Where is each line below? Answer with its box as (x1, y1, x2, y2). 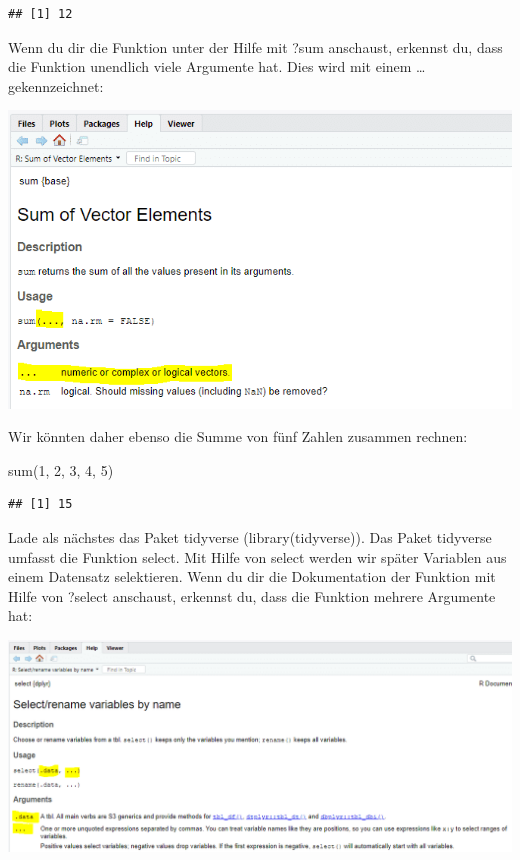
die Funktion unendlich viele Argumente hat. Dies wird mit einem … (8, 56, 426, 77)
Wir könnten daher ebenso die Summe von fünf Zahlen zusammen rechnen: (8, 426, 468, 447)
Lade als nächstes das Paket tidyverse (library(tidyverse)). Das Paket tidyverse (8, 526, 492, 547)
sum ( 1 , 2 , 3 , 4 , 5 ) (8, 459, 114, 480)
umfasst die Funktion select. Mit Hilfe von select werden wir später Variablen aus (8, 546, 507, 567)
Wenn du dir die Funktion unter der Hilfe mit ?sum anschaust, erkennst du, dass (8, 36, 503, 57)
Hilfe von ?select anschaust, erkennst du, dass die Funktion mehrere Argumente (8, 585, 496, 606)
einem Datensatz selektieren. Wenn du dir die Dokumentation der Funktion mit (8, 566, 496, 587)
